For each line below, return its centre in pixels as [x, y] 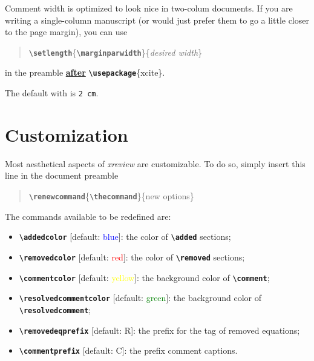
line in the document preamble [62, 175]
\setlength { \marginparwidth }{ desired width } [116, 52]
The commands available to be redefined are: [88, 216]
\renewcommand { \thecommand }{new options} [111, 196]
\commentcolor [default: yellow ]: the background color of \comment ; [144, 277]
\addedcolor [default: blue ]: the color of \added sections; [125, 237]
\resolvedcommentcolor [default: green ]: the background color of [140, 298]
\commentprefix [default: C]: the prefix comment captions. [128, 350]
